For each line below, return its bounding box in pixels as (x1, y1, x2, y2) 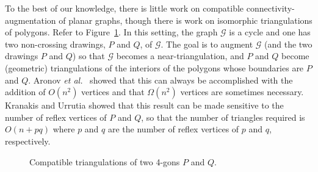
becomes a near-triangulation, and (116, 49, 244, 62)
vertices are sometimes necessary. (180, 85, 304, 98)
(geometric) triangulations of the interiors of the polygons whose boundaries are (5, 61, 304, 74)
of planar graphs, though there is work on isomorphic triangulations (59, 13, 313, 26)
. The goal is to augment (161, 37, 253, 50)
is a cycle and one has (229, 26, 311, 38)
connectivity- (246, 2, 295, 14)
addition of (5, 85, 46, 98)
